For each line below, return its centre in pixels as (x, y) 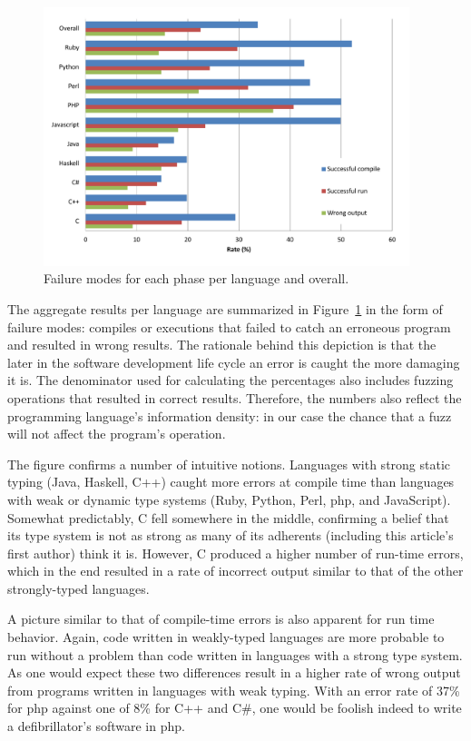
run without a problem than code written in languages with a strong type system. (235, 654)
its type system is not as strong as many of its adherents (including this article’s (231, 535)
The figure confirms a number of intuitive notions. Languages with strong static (229, 464)
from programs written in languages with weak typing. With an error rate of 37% (234, 690)
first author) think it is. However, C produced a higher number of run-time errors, (235, 553)
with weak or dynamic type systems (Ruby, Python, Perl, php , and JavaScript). (229, 499)
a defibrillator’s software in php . (96, 726)
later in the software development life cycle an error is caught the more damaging (234, 362)
